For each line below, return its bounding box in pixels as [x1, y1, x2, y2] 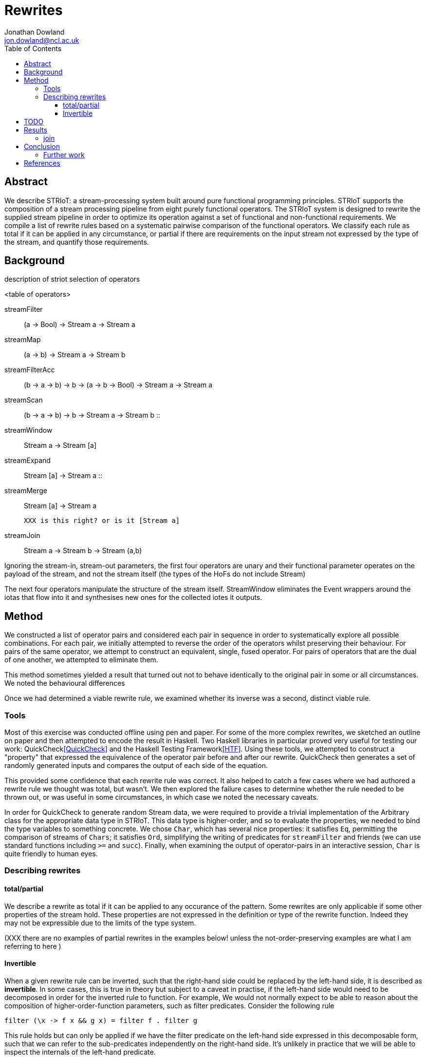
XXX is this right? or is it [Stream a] [24, 517, 180, 525]
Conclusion [24, 142, 60, 151]
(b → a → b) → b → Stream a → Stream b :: [24, 411, 161, 420]
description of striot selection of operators [4, 275, 140, 284]
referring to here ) [4, 942, 61, 950]
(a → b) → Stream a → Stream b [24, 350, 126, 359]
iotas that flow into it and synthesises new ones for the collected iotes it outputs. [4, 593, 262, 602]
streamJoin [4, 531, 40, 540]
